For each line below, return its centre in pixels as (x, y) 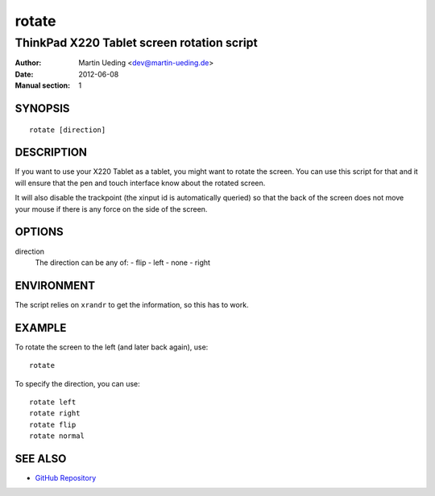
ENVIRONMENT (55, 285)
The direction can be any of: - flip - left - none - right (123, 262)
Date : (24, 74)
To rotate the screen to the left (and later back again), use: (112, 347)
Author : (28, 63)
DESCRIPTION (51, 153)
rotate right (55, 413)
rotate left (53, 402)
